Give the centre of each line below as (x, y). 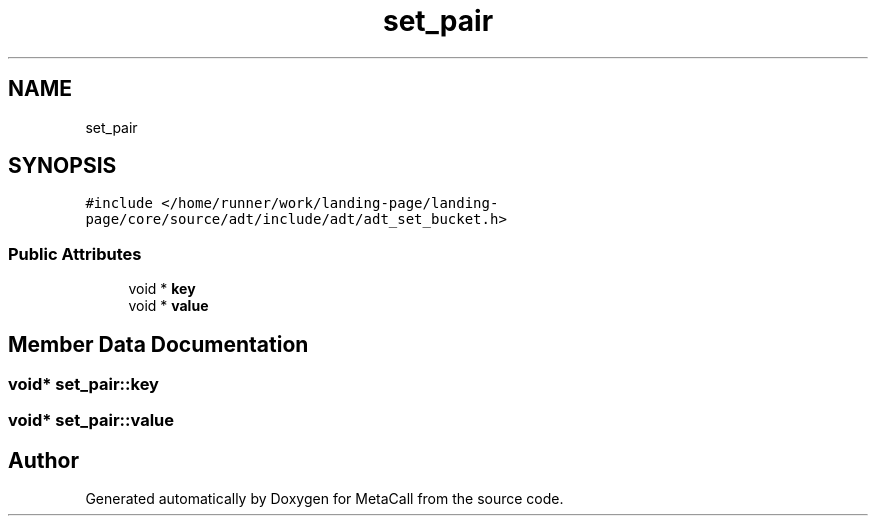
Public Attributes (75, 253)
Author (43, 460)
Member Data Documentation (158, 344)
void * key (162, 289)
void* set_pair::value (91, 420)
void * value (168, 306)
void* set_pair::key (83, 384)
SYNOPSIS (62, 166)
